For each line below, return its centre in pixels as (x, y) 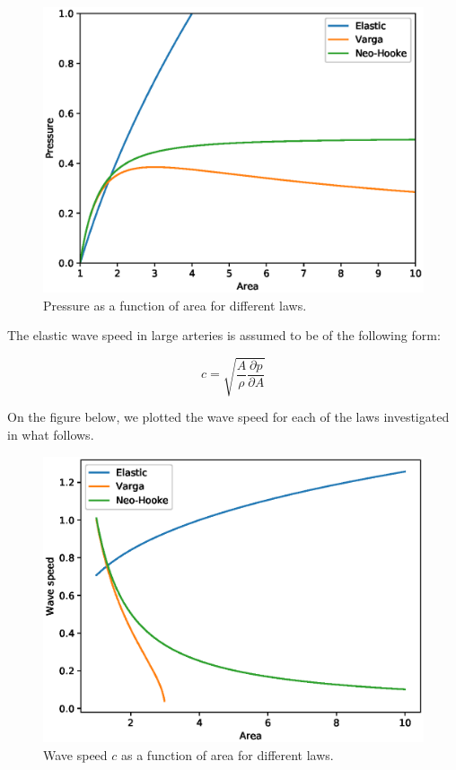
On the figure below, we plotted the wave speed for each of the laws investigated (228, 417)
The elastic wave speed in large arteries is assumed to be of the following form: (224, 335)
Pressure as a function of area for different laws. (175, 305)
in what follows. (51, 434)
